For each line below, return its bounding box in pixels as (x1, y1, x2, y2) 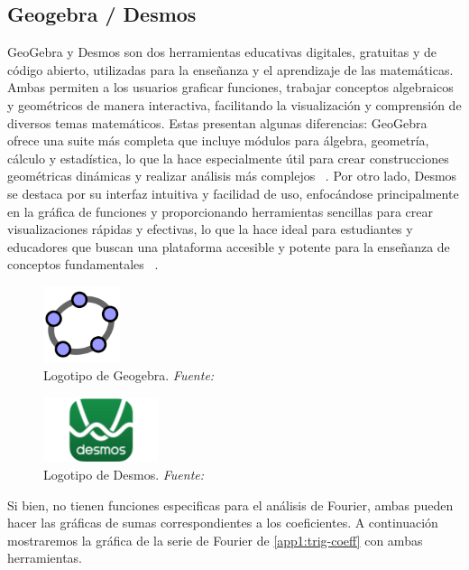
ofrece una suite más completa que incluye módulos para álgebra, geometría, (7, 131, 429, 150)
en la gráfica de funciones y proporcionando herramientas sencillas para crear (7, 201, 433, 220)
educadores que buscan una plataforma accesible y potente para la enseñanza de (7, 237, 450, 256)
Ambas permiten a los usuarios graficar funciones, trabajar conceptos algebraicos (7, 78, 454, 97)
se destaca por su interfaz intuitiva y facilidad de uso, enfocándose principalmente (7, 183, 459, 202)
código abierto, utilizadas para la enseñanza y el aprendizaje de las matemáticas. (7, 60, 454, 79)
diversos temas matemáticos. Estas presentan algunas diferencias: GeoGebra (7, 113, 428, 132)
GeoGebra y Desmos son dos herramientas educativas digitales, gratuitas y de (7, 42, 437, 61)
